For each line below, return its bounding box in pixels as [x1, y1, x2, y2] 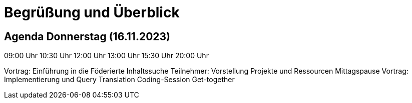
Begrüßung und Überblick [4, 4, 180, 21]
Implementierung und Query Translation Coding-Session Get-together [4, 75, 235, 84]
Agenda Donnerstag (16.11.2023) [4, 30, 171, 43]
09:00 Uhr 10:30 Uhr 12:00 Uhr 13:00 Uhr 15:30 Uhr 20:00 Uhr [4, 51, 209, 60]
